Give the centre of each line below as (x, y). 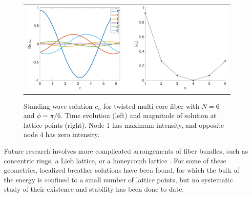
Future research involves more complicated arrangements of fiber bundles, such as (126, 150)
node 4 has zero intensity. (62, 134)
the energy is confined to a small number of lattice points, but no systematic (118, 179)
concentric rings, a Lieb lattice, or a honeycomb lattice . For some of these (115, 160)
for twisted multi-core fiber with (151, 106)
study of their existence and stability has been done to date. (94, 189)
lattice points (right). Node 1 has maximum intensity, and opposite (124, 125)
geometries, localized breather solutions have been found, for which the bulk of (122, 170)
